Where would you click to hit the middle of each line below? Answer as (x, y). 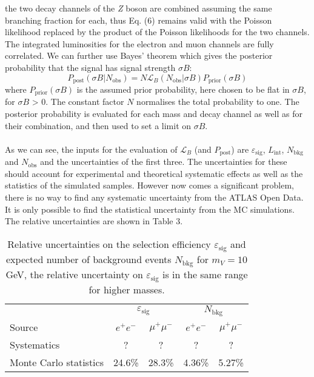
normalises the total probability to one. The (218, 102)
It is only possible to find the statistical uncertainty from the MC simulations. (150, 209)
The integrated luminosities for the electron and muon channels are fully (139, 43)
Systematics (35, 344)
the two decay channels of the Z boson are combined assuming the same (139, 8)
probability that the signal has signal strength (90, 67)
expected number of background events (89, 259)
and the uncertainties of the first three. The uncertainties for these (164, 162)
